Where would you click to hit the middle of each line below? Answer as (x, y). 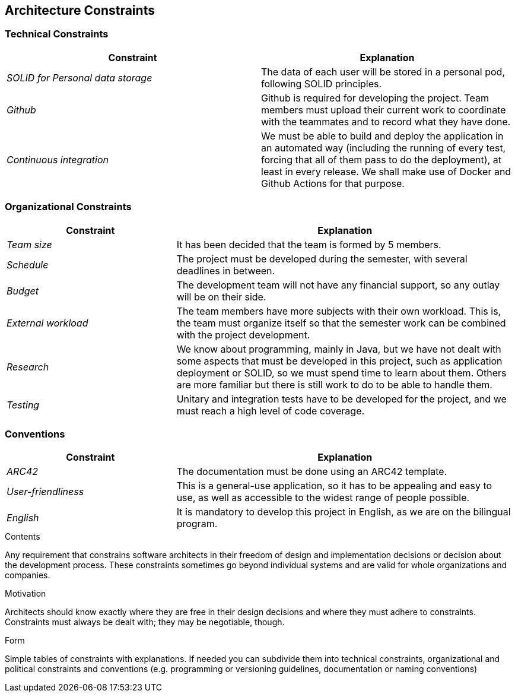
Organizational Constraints (68, 207)
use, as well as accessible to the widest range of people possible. (323, 498)
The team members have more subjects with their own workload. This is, (339, 311)
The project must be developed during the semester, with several (322, 259)
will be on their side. (221, 297)
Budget (23, 291)
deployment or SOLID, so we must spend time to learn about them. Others (341, 373)
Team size (29, 244)
